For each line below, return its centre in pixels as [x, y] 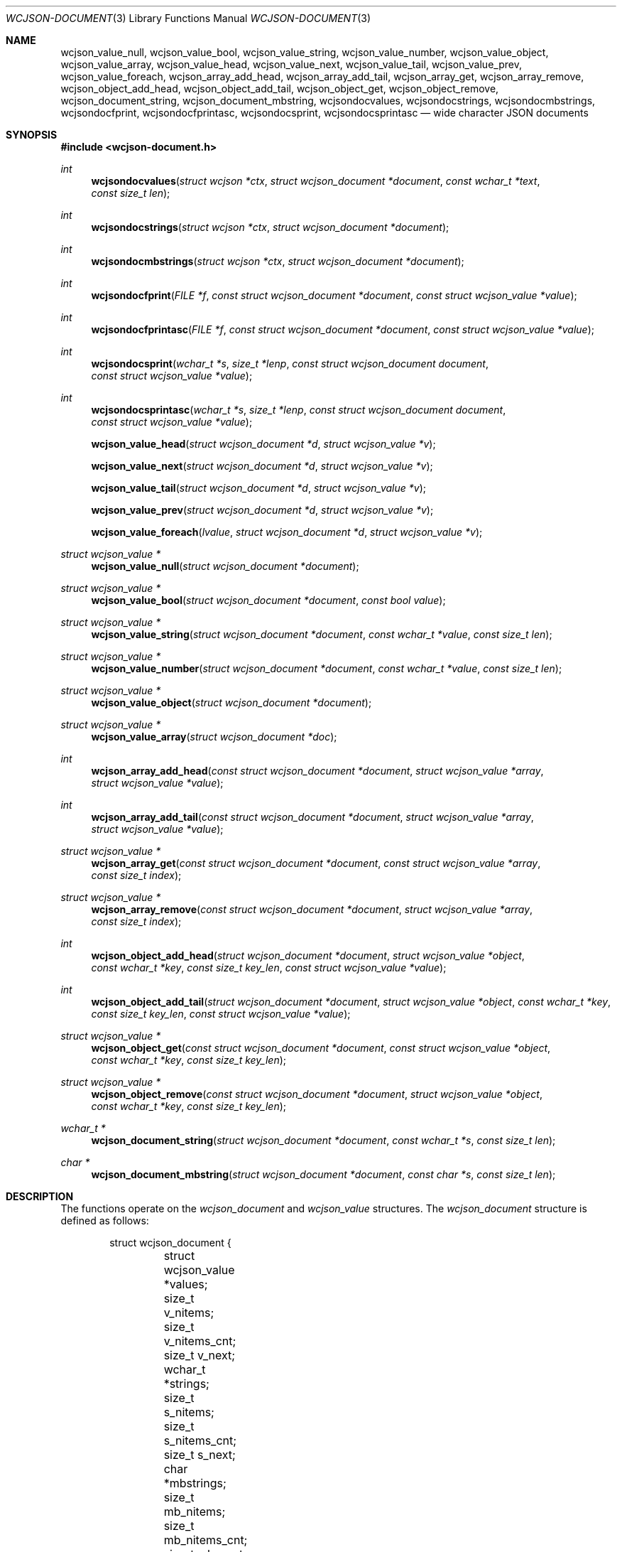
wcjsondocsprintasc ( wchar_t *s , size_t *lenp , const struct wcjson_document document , [299, 410]
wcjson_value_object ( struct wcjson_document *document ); [231, 702]
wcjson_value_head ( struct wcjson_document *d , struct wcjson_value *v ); [263, 444]
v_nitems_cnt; [200, 1341]
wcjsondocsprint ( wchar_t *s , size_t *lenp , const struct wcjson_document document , [290, 363]
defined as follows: [105, 1220]
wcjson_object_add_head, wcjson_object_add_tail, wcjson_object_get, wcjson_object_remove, [280, 88]
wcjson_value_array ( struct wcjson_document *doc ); [214, 737]
